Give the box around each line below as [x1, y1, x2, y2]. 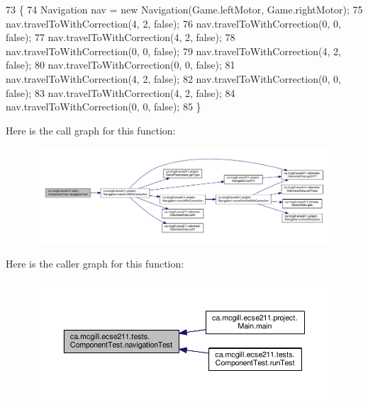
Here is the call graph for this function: [6, 122, 176, 137]
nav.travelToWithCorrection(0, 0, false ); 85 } [6, 99, 201, 114]
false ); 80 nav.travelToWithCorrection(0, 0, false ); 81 [6, 57, 235, 72]
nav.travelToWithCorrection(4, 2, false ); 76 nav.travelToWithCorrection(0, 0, [6, 16, 341, 30]
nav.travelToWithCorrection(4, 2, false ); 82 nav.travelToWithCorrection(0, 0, [6, 71, 341, 86]
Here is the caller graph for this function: [6, 256, 184, 271]
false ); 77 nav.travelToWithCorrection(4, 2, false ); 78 [6, 30, 235, 45]
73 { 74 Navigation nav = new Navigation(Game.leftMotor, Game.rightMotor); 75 [6, 2, 363, 16]
